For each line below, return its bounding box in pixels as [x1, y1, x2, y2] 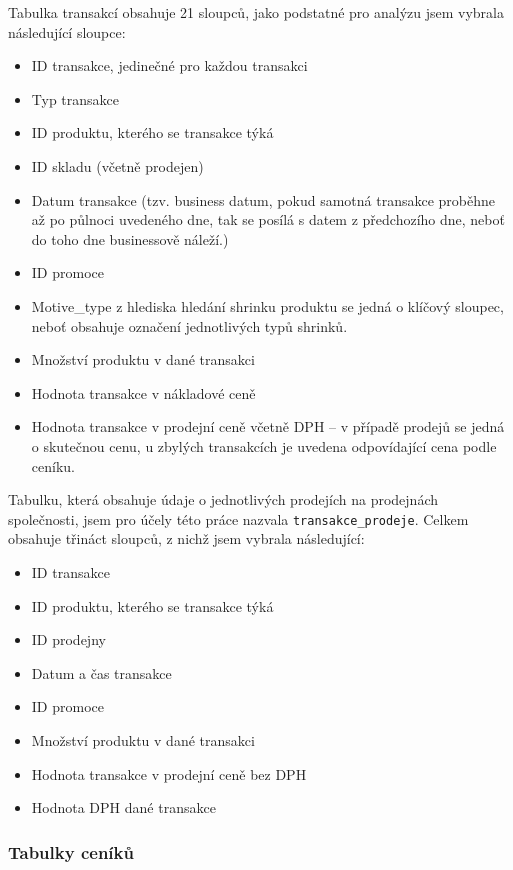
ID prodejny [31, 629, 106, 650]
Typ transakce [31, 88, 120, 109]
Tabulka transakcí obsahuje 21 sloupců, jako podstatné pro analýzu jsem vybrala [8, 2, 505, 22]
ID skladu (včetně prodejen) [31, 155, 204, 176]
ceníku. [31, 455, 75, 476]
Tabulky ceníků [8, 839, 134, 864]
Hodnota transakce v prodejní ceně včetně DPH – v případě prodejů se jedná [31, 416, 505, 437]
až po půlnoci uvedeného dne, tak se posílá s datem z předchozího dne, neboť [31, 209, 505, 230]
